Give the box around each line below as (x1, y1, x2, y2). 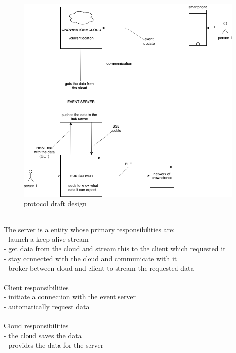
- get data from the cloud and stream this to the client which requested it (4, 243, 226, 254)
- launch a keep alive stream (4, 234, 88, 244)
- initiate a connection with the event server (4, 292, 136, 302)
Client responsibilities (4, 282, 69, 292)
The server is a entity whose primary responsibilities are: (4, 224, 175, 235)
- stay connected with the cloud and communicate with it (4, 253, 177, 264)
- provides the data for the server (4, 340, 104, 350)
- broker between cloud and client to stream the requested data (4, 263, 194, 273)
